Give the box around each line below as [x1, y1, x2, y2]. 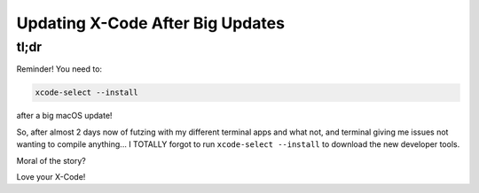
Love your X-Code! [16, 171, 86, 181]
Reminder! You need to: [16, 64, 102, 74]
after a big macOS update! [16, 111, 113, 121]
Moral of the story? [16, 155, 86, 166]
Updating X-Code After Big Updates [16, 13, 286, 33]
